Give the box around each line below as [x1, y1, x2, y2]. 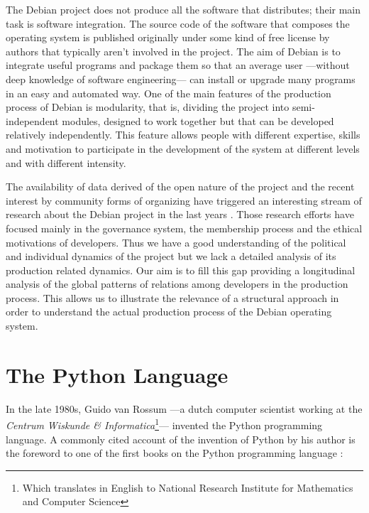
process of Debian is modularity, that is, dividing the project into [6, 99, 290, 114]
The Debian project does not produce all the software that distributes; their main [6, 2, 361, 16]
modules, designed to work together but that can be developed [62, 113, 334, 128]
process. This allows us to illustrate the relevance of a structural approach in [6, 290, 339, 305]
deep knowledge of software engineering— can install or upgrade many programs [6, 71, 356, 86]
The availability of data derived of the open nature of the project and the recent [6, 179, 355, 194]
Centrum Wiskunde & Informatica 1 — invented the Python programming [6, 416, 323, 433]
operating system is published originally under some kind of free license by [6, 30, 330, 45]
